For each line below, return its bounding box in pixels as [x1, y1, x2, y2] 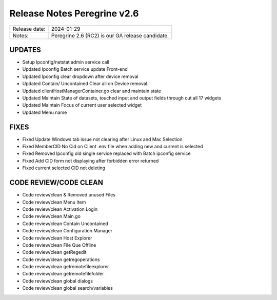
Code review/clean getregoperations [22, 256, 100, 263]
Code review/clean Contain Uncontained [22, 221, 108, 227]
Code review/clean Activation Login [22, 206, 98, 212]
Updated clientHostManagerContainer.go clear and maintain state [22, 88, 162, 94]
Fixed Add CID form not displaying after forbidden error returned [22, 157, 159, 164]
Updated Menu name [22, 109, 67, 115]
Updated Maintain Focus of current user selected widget [22, 102, 142, 108]
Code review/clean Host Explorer [22, 235, 92, 241]
